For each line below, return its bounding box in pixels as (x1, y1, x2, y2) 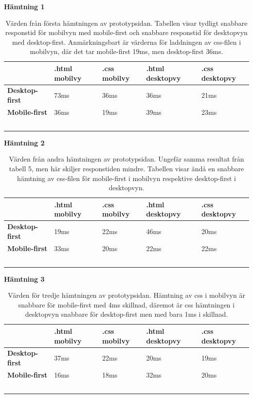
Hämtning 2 (4, 137, 45, 147)
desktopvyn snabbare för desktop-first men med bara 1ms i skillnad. (25, 309, 228, 319)
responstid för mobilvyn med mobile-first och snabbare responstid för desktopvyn (5, 27, 248, 37)
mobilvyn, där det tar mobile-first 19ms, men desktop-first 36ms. (30, 46, 223, 56)
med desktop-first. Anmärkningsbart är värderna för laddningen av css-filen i (12, 36, 241, 47)
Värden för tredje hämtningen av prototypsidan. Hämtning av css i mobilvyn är (8, 290, 245, 300)
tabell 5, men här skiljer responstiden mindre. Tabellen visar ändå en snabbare (9, 163, 244, 173)
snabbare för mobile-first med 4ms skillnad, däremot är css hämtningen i (18, 299, 235, 309)
